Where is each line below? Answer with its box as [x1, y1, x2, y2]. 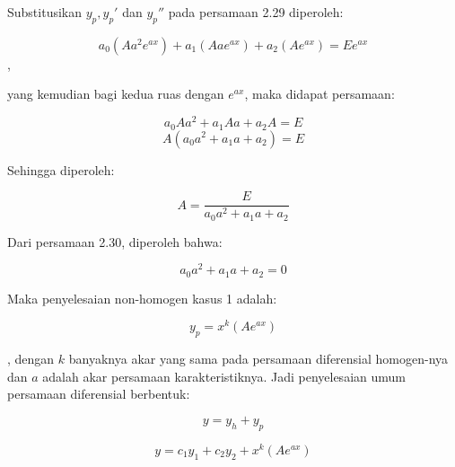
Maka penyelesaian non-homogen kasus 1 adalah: [7, 288, 277, 307]
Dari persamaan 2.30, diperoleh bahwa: [7, 232, 223, 251]
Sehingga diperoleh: [7, 160, 115, 179]
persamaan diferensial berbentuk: [7, 384, 190, 403]
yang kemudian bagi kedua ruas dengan [7, 84, 224, 103]
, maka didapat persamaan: [244, 84, 395, 103]
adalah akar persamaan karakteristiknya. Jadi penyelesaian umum [42, 366, 406, 385]
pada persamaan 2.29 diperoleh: [168, 3, 344, 21]
